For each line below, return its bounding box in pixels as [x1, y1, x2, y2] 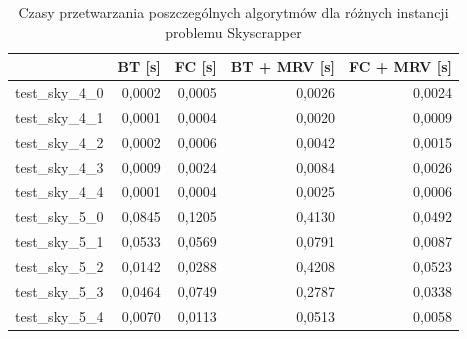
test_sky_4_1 [15, 106, 104, 127]
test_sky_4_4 [15, 181, 104, 202]
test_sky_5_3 [15, 280, 104, 301]
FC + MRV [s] [349, 56, 452, 77]
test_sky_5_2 [15, 255, 104, 276]
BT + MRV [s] [230, 56, 336, 77]
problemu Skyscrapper [165, 21, 302, 42]
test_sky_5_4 [15, 305, 104, 326]
